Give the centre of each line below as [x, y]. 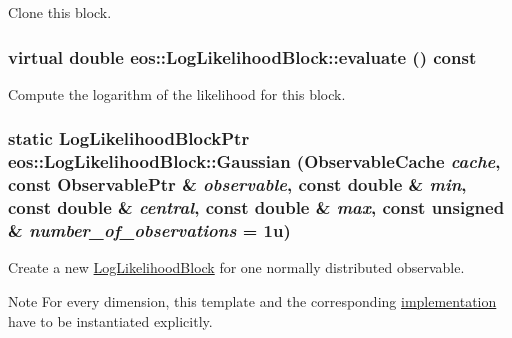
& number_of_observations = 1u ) [149, 230]
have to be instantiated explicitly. [110, 320]
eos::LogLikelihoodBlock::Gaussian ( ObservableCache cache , [254, 161]
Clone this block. [60, 12]
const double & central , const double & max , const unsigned [256, 207]
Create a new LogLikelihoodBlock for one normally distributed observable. [236, 267]
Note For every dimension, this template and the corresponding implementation [252, 300]
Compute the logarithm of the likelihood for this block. [177, 93]
